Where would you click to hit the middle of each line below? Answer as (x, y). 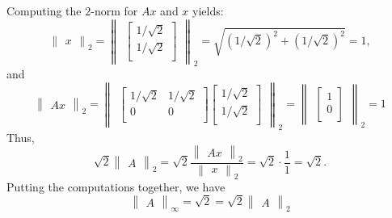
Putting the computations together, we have (116, 186)
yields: (208, 10)
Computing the (44, 10)
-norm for (114, 10)
